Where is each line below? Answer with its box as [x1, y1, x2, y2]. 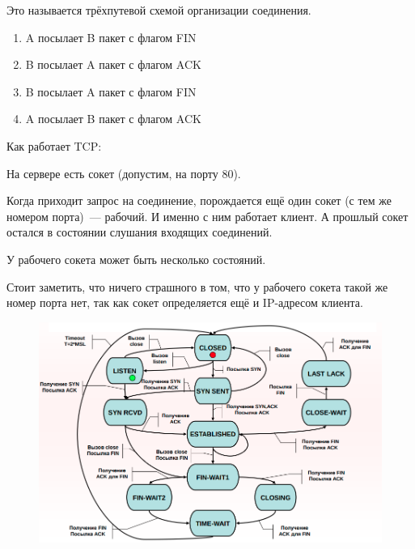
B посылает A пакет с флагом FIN [25, 83, 197, 100]
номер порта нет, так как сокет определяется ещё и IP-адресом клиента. [6, 294, 363, 311]
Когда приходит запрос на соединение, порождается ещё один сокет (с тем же [6, 192, 392, 209]
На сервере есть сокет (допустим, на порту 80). [6, 164, 241, 181]
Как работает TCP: [6, 137, 102, 154]
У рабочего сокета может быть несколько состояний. [6, 250, 266, 267]
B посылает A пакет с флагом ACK [25, 56, 201, 73]
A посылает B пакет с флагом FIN [25, 28, 197, 45]
